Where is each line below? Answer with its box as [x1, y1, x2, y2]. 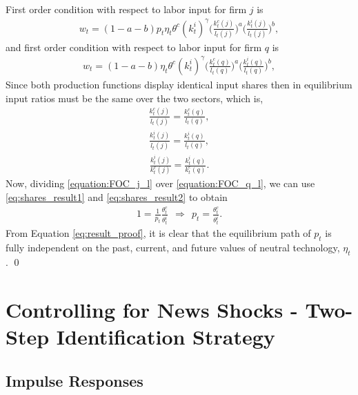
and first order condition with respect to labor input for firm [6, 39, 262, 54]
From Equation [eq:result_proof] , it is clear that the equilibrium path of [6, 226, 311, 240]
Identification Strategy [56, 322, 275, 350]
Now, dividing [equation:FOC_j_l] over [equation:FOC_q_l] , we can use [6, 176, 315, 191]
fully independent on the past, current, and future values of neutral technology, [6, 240, 340, 255]
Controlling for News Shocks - [6, 295, 298, 323]
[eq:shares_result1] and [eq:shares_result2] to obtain [6, 190, 228, 204]
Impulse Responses [6, 369, 143, 391]
